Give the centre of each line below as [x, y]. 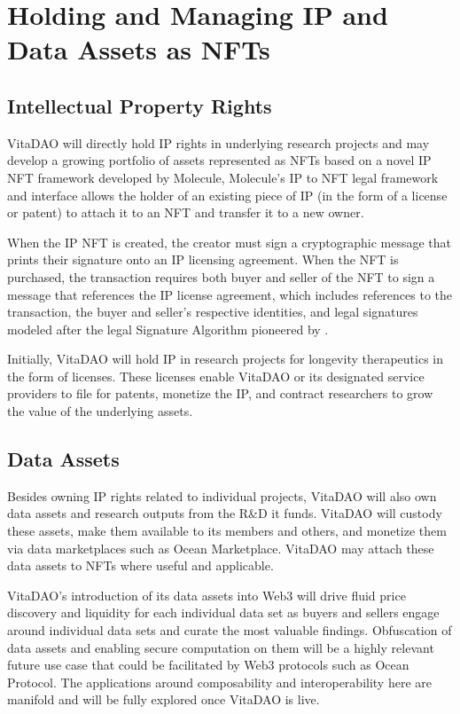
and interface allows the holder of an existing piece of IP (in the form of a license [227, 195]
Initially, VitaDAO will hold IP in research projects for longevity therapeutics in [226, 359]
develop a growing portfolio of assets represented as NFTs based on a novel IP [219, 160]
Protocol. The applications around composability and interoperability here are [219, 682]
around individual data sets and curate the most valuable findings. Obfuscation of [230, 630]
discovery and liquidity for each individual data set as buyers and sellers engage [223, 612]
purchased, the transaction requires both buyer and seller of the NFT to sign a [221, 276]
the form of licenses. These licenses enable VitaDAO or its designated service [216, 376]
